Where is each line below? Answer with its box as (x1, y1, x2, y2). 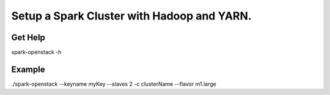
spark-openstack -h (11, 49, 62, 56)
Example (11, 64, 45, 74)
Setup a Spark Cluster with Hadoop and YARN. (11, 9, 252, 23)
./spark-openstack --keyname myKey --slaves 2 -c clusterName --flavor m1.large (11, 80, 216, 88)
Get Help (11, 32, 46, 43)
